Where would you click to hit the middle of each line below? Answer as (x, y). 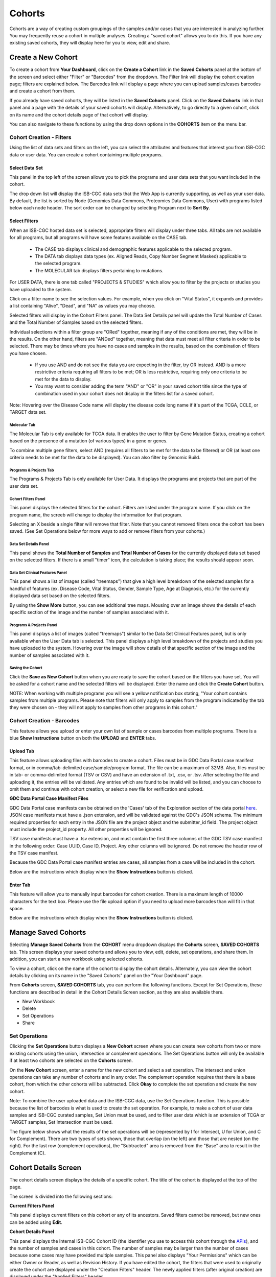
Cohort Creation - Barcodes (44, 721)
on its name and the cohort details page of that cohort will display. (79, 114)
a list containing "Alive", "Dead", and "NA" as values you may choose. (83, 306)
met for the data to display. (63, 379)
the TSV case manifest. (34, 853)
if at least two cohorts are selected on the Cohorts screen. (71, 1060)
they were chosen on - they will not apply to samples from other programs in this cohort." (103, 707)
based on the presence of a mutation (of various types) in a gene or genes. (89, 441)
